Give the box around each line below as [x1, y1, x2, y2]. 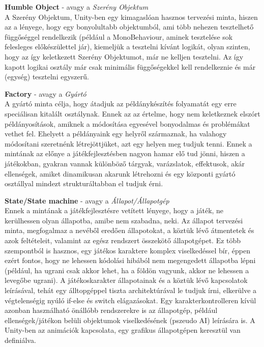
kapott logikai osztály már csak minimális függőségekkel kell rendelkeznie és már [5, 61, 256, 72]
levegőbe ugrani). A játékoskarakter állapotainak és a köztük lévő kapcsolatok [5, 275, 248, 285]
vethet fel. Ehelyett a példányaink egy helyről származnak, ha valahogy [5, 128, 227, 139]
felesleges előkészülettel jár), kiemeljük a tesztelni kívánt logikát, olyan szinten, [5, 41, 250, 52]
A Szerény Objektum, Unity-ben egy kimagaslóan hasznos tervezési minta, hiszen [5, 11, 258, 22]
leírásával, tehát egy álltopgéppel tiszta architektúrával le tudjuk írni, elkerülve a [5, 285, 257, 296]
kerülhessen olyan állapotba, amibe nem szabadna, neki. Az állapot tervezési [5, 215, 243, 225]
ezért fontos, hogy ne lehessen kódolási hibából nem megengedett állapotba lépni [5, 255, 256, 266]
